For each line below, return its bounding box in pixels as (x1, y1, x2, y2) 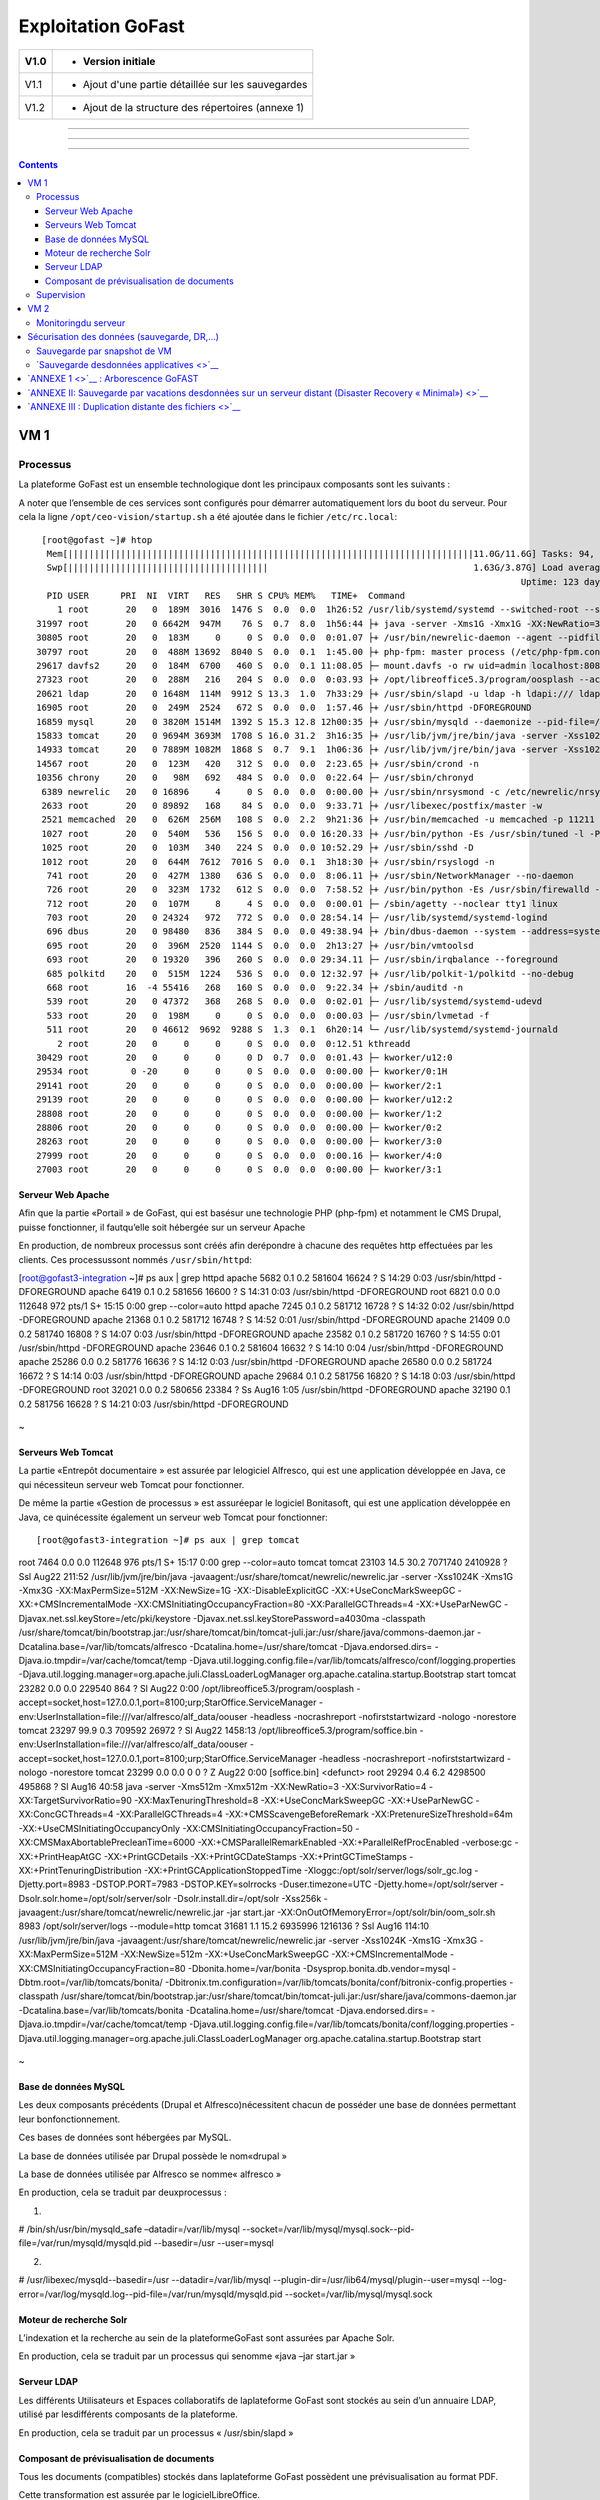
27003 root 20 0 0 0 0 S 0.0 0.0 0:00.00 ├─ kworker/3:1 (36, 1164, 443, 1175)
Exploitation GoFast (18, 15, 185, 37)
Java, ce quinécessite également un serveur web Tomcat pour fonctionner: (18, 1511, 329, 1523)
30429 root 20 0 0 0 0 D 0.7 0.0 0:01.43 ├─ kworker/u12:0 (36, 1051, 453, 1063)
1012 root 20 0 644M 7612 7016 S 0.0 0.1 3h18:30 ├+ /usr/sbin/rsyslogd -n (41, 856, 495, 867)
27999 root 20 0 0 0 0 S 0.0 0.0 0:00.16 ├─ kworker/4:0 (36, 1150, 443, 1161)
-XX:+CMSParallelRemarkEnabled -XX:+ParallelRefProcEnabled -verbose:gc (197, 1836, 513, 1849)
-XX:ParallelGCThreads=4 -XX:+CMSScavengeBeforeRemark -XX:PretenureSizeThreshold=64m (115, 1808, 514, 1820)
